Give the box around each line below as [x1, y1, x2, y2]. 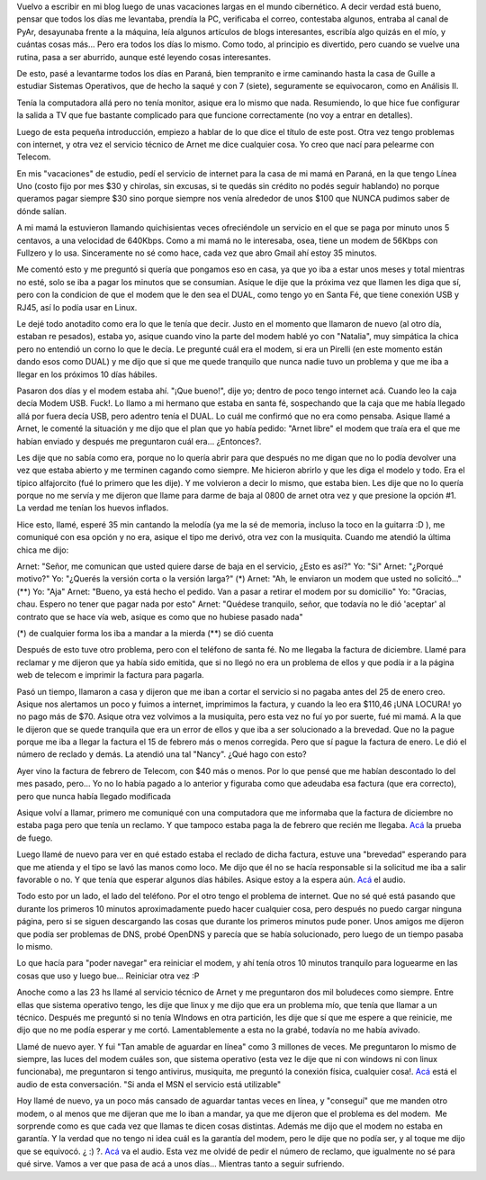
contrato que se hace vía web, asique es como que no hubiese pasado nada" [16, 611, 303, 622]
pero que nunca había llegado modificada [16, 790, 171, 801]
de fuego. [16, 833, 53, 843]
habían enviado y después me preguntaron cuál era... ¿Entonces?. [16, 436, 262, 446]
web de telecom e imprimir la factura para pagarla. [16, 670, 204, 680]
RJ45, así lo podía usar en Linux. [16, 302, 138, 312]
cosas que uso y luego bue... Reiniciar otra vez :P [16, 970, 200, 981]
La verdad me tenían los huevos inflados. [16, 502, 169, 513]
